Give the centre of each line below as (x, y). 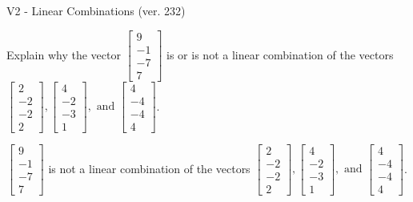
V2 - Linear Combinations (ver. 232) (96, 10)
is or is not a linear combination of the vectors (280, 54)
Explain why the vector (64, 54)
